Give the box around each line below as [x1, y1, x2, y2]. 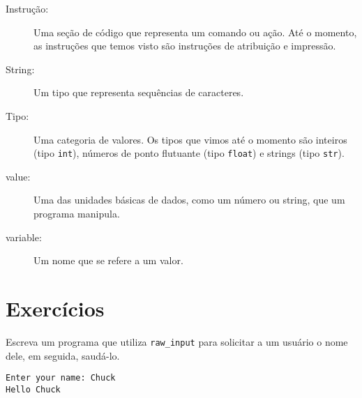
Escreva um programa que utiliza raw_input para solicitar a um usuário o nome [6, 334, 348, 349]
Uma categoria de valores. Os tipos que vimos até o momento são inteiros [33, 132, 347, 146]
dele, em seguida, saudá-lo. [6, 348, 120, 362]
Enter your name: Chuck [6, 373, 116, 383]
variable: [6, 229, 42, 244]
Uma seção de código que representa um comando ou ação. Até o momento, [33, 24, 357, 39]
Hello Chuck [6, 384, 61, 395]
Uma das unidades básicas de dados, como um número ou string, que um [33, 192, 345, 207]
